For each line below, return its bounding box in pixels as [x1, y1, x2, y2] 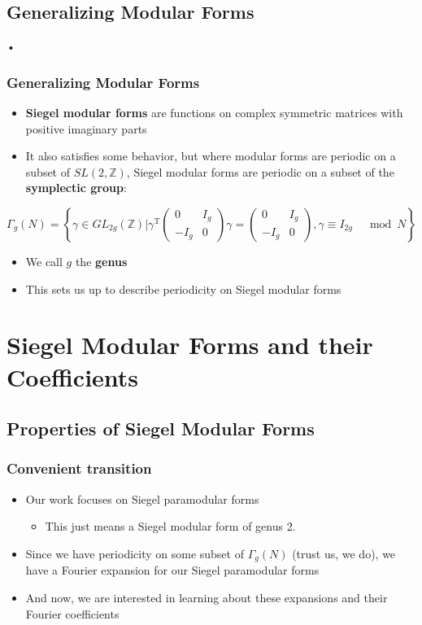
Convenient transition [7, 458, 152, 479]
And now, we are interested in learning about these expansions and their [25, 588, 388, 605]
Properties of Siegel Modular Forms [7, 416, 315, 441]
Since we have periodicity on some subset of [25, 544, 244, 562]
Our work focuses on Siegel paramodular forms [25, 490, 259, 507]
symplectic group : [25, 179, 127, 196]
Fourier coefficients [25, 605, 120, 622]
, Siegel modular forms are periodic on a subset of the [126, 163, 394, 180]
